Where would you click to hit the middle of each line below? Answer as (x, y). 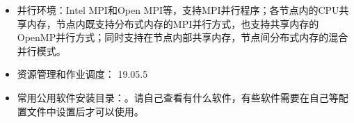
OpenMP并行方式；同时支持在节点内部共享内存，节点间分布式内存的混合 (183, 37)
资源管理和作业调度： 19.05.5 (82, 74)
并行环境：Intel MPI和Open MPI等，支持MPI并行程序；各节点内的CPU (178, 10)
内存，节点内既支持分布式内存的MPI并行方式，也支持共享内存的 (173, 23)
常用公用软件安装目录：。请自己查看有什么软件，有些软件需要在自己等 (178, 97)
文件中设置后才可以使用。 (85, 111)
